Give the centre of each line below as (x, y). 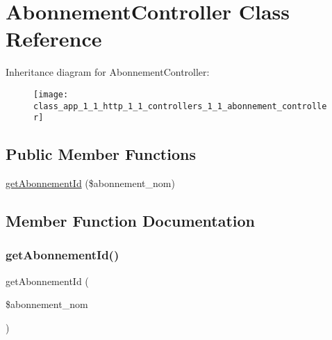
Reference (54, 39)
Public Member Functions (101, 154)
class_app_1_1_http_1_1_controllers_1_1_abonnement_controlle (180, 106)
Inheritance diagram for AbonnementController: (108, 72)
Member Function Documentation (131, 221)
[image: (51, 94)
